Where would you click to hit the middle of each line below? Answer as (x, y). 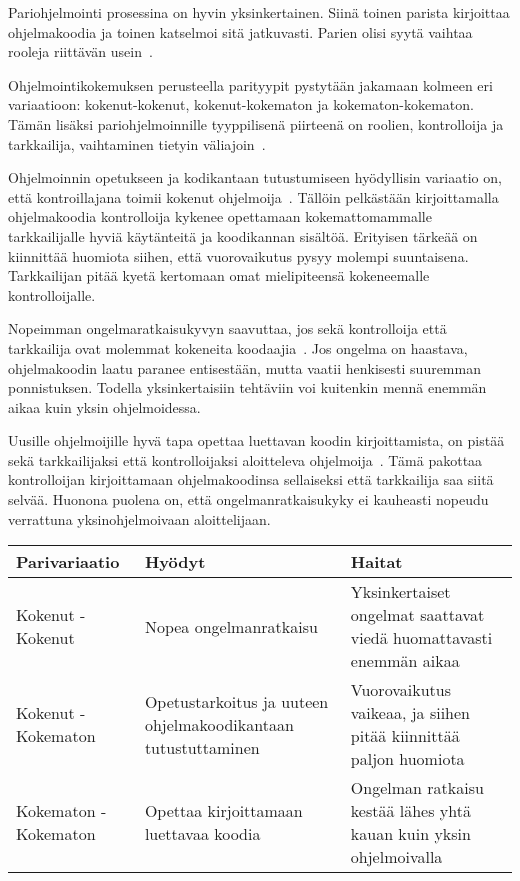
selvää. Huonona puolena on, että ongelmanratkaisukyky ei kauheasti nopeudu (248, 499)
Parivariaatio (68, 562)
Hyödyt (175, 562)
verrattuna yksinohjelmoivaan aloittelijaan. (139, 518)
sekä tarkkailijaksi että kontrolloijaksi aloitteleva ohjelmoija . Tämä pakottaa (245, 459)
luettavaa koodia (202, 834)
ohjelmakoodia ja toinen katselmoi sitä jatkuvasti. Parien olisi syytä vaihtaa (240, 31)
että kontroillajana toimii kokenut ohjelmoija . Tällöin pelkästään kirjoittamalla (253, 196)
